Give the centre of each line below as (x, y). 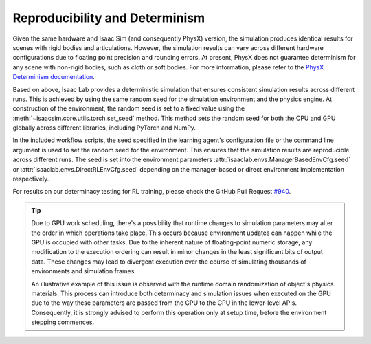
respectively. (31, 179)
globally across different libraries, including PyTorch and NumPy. (104, 128)
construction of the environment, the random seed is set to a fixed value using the (129, 108)
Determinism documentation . (54, 77)
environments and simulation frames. (84, 271)
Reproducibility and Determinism (109, 18)
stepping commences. (63, 322)
